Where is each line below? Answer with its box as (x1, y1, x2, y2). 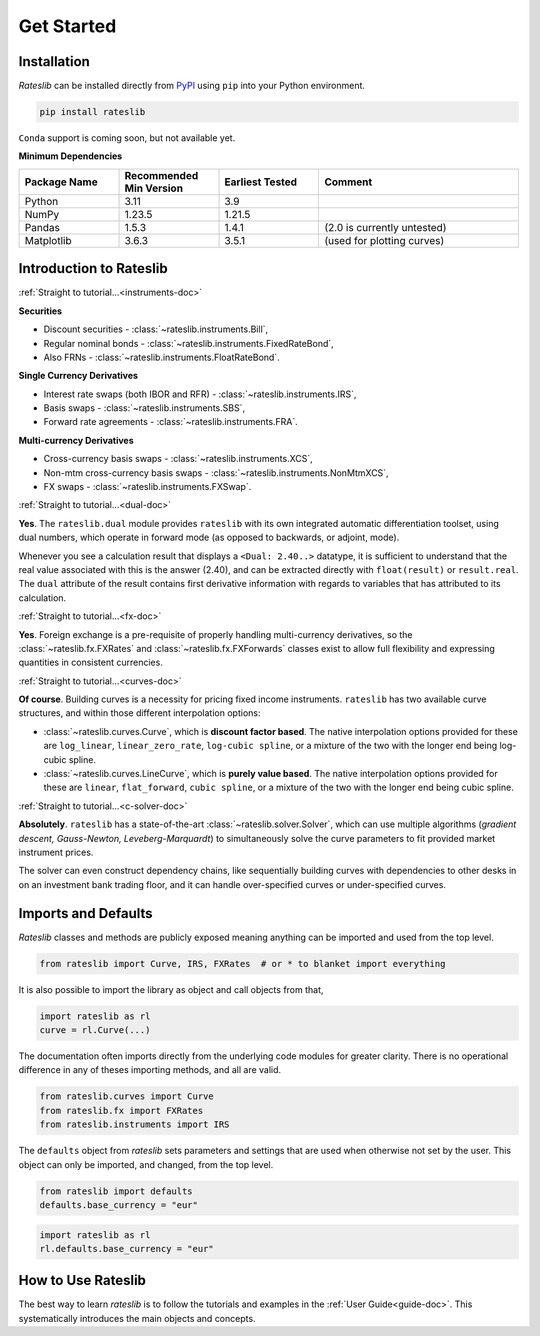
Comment (324, 175, 373, 189)
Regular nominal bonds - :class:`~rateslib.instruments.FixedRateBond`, (43, 337, 334, 349)
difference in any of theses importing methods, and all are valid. (18, 1064, 282, 1076)
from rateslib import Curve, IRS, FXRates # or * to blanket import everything (39, 958, 446, 969)
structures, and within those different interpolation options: (18, 707, 261, 719)
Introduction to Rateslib (18, 260, 169, 277)
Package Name (24, 175, 99, 189)
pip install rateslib (39, 106, 146, 118)
